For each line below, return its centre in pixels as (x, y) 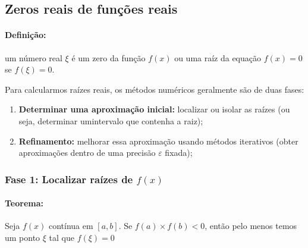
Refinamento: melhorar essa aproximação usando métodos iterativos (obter (158, 141)
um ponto (23, 237)
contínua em (71, 226)
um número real (34, 57)
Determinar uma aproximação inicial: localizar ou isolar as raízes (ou (154, 109)
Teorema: (24, 203)
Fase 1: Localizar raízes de (69, 179)
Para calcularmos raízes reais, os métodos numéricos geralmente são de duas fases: (155, 89)
